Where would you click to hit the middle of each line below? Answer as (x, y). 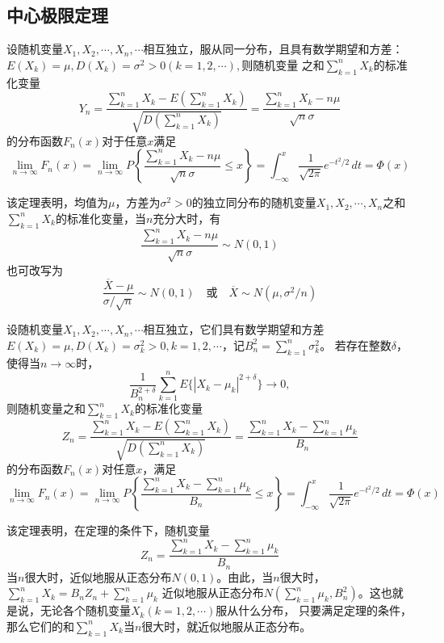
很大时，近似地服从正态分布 (98, 576)
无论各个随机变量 (85, 610)
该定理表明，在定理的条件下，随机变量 (108, 530)
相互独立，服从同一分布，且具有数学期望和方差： (273, 49)
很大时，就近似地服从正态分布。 (226, 626)
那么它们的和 (40, 626)
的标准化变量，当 (101, 218)
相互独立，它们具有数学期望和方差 (234, 329)
